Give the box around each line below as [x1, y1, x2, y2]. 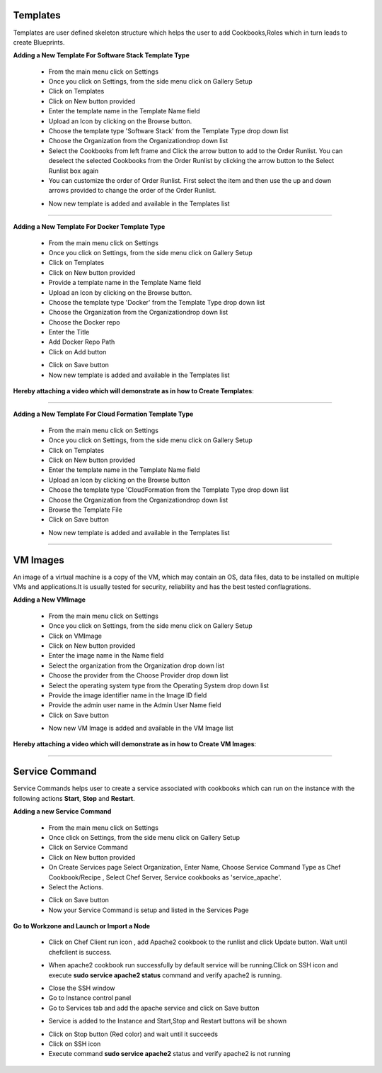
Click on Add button [48, 347, 107, 356]
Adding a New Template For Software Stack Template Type [13, 51, 190, 60]
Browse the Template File [48, 505, 123, 514]
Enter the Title [48, 328, 90, 337]
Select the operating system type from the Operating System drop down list [48, 681, 269, 690]
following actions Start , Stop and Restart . [13, 794, 135, 802]
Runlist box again [48, 167, 99, 175]
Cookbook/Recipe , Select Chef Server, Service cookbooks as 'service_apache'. [48, 872, 282, 882]
